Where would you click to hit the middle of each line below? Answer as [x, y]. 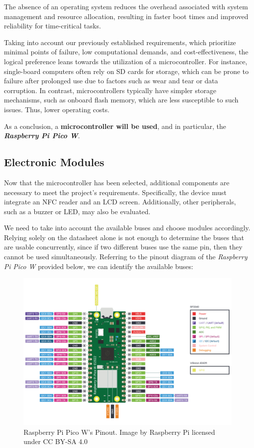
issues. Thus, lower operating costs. [57, 109]
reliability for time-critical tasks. [52, 26]
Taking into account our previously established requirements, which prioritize [120, 42]
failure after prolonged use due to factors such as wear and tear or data [111, 81]
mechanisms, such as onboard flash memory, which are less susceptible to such [121, 100]
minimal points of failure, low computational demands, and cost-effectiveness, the [126, 52]
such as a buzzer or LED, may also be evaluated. [77, 211]
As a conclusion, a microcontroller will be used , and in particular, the [115, 126]
